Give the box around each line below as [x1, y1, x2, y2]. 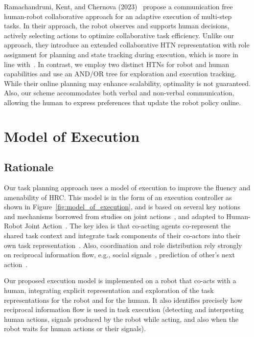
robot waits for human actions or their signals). [4, 323, 146, 334]
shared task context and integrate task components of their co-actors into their [4, 230, 241, 241]
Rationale [4, 159, 53, 175]
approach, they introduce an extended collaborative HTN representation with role [4, 40, 250, 50]
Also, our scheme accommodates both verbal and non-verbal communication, [4, 88, 234, 98]
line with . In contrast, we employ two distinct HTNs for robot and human [4, 59, 230, 69]
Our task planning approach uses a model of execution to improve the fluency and [4, 182, 251, 193]
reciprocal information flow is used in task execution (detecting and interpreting [4, 304, 244, 315]
